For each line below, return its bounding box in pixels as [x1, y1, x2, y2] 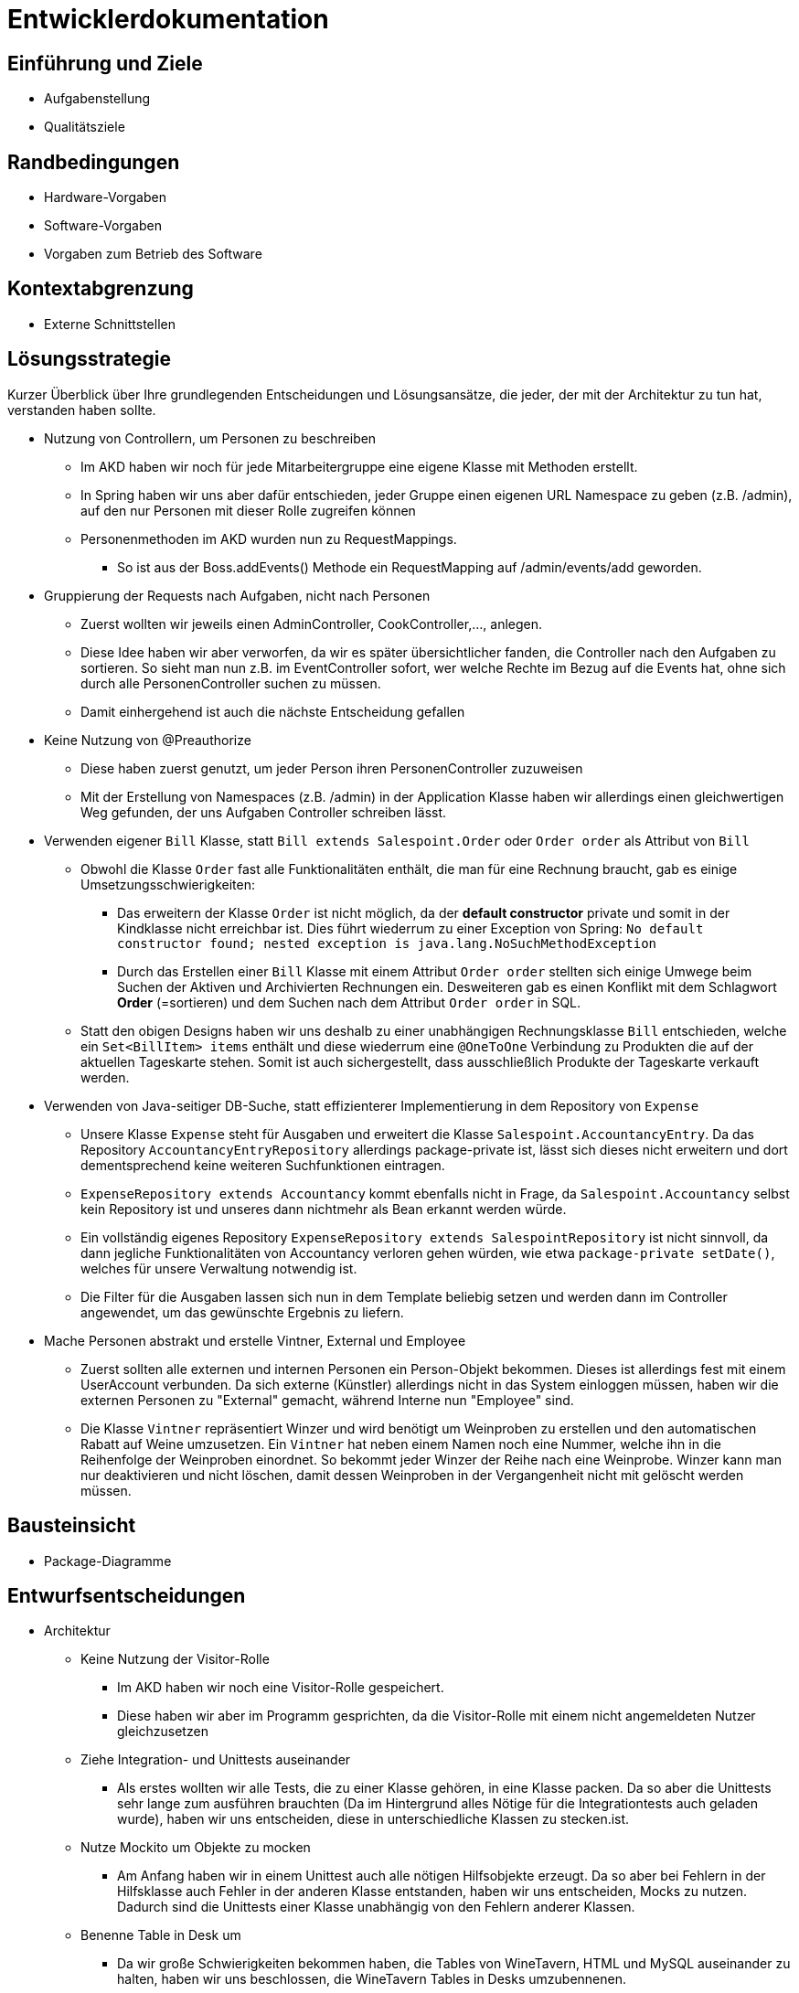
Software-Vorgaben [44, 218, 162, 234]
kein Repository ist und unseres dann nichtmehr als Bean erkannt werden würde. [80, 1200, 567, 1217]
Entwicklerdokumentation [7, 4, 329, 35]
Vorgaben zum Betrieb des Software [44, 246, 262, 262]
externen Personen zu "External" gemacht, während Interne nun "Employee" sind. [80, 1391, 574, 1408]
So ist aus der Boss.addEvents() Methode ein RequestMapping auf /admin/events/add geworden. [117, 559, 702, 575]
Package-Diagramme [44, 1552, 172, 1569]
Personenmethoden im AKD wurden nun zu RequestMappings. [80, 530, 457, 547]
